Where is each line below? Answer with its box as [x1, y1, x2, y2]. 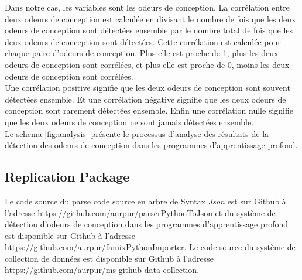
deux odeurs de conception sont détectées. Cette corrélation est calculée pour [5, 35, 281, 47]
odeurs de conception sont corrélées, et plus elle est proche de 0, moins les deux [5, 58, 290, 70]
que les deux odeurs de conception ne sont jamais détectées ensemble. [5, 115, 254, 128]
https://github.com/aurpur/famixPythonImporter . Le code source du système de [5, 241, 296, 253]
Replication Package [5, 168, 130, 186]
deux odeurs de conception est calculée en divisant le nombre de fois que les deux [5, 12, 296, 25]
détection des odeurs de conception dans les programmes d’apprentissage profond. [5, 139, 298, 151]
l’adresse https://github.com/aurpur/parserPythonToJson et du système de [5, 206, 276, 218]
